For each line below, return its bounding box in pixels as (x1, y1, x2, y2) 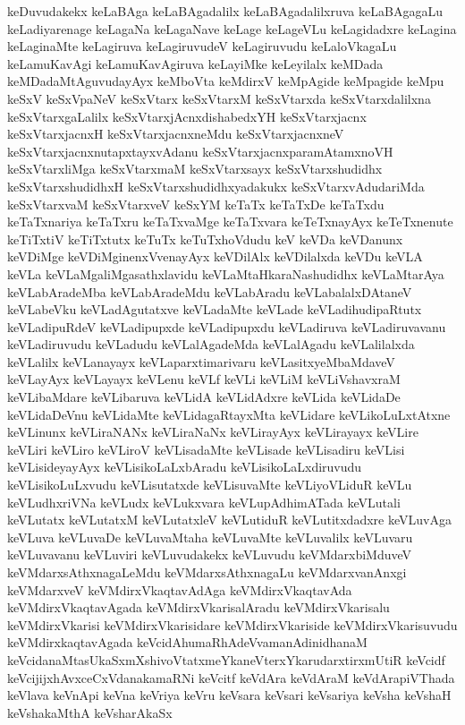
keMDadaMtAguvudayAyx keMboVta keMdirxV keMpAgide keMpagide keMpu (7, 72, 444, 90)
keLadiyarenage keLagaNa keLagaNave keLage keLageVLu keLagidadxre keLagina (7, 19, 457, 38)
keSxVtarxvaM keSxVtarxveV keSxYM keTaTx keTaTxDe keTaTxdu (7, 194, 385, 213)
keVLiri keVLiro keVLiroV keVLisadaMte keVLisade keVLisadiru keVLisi (7, 439, 405, 458)
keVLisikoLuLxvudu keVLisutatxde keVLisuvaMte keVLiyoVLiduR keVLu (7, 475, 412, 494)
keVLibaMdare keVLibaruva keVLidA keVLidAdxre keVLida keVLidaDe (7, 388, 401, 406)
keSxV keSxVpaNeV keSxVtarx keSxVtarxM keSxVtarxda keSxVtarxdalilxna (7, 89, 431, 107)
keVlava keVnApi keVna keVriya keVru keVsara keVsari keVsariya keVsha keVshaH (7, 686, 452, 704)
